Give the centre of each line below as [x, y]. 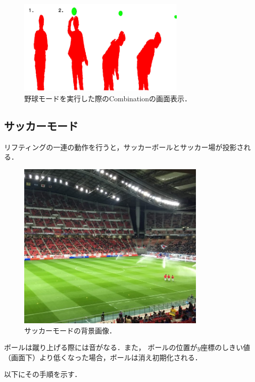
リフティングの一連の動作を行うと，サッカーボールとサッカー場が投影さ [124, 147]
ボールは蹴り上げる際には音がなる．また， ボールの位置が [101, 347]
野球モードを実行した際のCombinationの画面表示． [108, 98]
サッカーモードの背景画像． [70, 330]
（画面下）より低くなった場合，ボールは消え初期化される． [103, 357]
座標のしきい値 [225, 347]
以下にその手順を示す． [43, 374]
